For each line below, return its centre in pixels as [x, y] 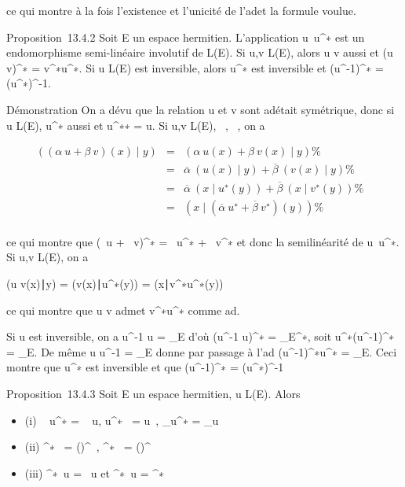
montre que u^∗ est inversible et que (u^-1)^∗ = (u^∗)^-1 [145, 367]
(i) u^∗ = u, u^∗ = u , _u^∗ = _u [122, 420]
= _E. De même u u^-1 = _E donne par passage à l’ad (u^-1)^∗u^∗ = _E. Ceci [202, 351]
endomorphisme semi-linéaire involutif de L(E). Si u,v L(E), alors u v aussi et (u [200, 52]
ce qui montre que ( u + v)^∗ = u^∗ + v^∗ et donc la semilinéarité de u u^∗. [203, 241]
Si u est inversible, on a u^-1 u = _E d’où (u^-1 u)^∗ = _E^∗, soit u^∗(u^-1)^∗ [201, 336]
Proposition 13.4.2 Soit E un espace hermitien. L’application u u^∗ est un [186, 37]
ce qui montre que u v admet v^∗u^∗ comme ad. [123, 310]
